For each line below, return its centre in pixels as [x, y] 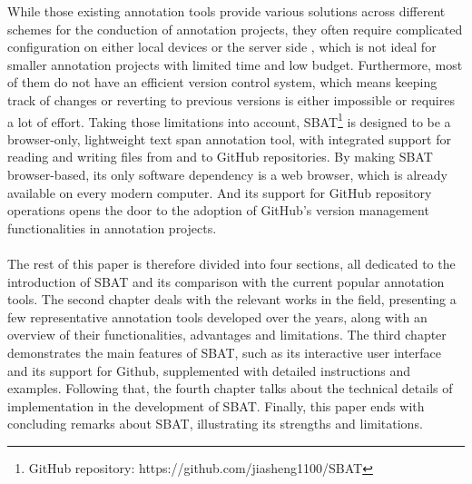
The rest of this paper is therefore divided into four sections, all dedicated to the [231, 263]
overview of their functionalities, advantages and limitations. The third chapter [227, 335]
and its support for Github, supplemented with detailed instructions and [209, 370]
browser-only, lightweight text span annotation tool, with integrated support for [229, 138]
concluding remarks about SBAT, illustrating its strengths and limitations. [215, 424]
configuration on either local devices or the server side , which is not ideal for [222, 47]
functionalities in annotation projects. [112, 227]
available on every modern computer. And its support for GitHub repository [220, 192]
